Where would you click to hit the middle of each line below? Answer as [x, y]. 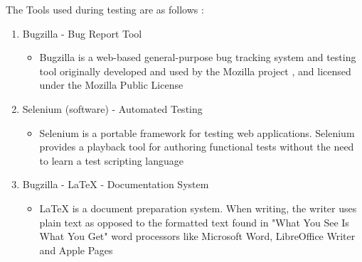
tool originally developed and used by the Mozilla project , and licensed [195, 71]
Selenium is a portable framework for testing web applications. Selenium [197, 132]
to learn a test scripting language [112, 160]
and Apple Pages [76, 250]
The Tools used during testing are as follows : [105, 9]
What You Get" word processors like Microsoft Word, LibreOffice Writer [197, 236]
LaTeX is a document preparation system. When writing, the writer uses [198, 208]
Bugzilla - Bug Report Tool [82, 33]
